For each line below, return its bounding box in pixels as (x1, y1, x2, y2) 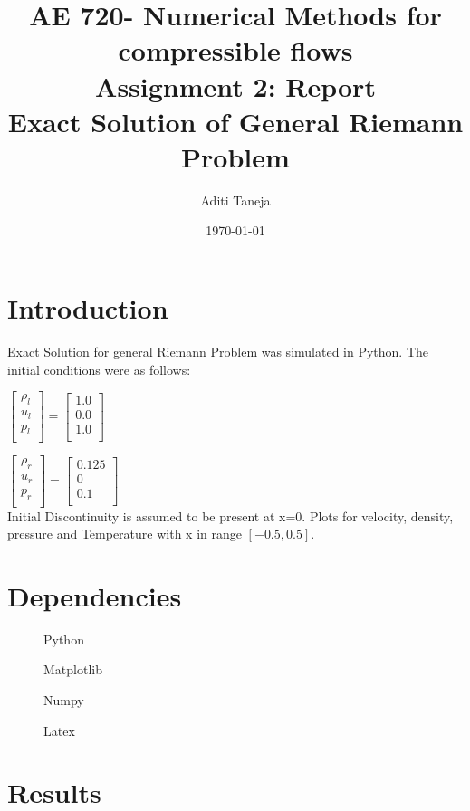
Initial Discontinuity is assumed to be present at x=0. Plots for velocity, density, (7, 506, 454, 525)
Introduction (7, 290, 168, 327)
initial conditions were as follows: (7, 359, 191, 378)
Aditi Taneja (200, 190, 271, 209)
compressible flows (118, 32, 353, 69)
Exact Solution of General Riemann (7, 102, 464, 139)
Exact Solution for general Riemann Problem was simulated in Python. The (7, 342, 429, 360)
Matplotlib (43, 660, 102, 679)
